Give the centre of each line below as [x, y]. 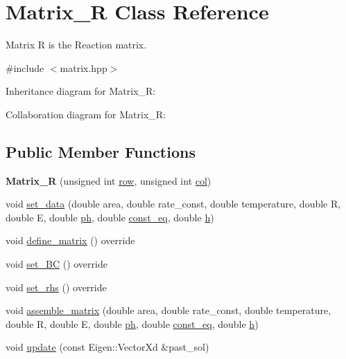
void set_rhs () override [56, 287]
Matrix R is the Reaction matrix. [76, 45]
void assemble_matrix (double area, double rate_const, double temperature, [168, 310]
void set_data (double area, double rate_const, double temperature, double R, [173, 204]
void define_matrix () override [70, 240]
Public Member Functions [101, 151]
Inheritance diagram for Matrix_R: [81, 91]
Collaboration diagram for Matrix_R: [86, 114]
